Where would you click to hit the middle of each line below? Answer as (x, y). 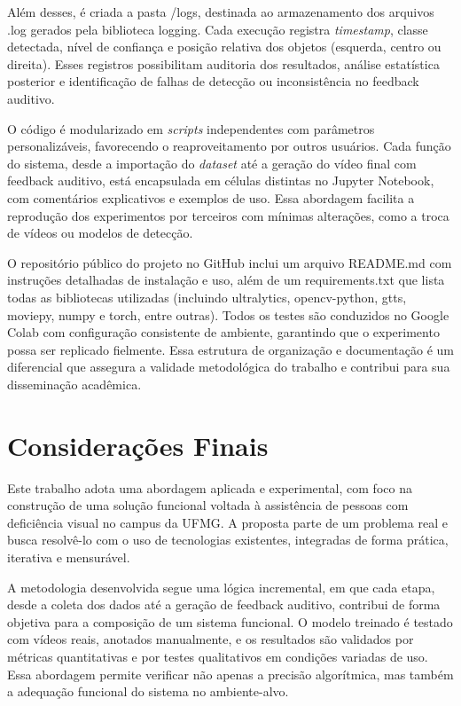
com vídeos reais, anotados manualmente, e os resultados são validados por (211, 639)
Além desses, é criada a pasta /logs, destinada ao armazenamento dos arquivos (221, 12)
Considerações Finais (138, 445)
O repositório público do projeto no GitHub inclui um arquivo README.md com (230, 262)
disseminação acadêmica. (74, 384)
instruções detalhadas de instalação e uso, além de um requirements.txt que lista (226, 280)
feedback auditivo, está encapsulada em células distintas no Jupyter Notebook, (221, 180)
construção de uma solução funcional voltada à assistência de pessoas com (208, 505)
